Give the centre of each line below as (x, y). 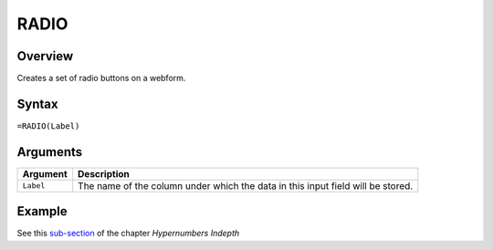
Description (104, 173)
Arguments (50, 152)
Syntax (37, 104)
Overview (45, 56)
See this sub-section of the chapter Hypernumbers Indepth (128, 234)
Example (42, 211)
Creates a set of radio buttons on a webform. (101, 78)
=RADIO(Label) (48, 126)
